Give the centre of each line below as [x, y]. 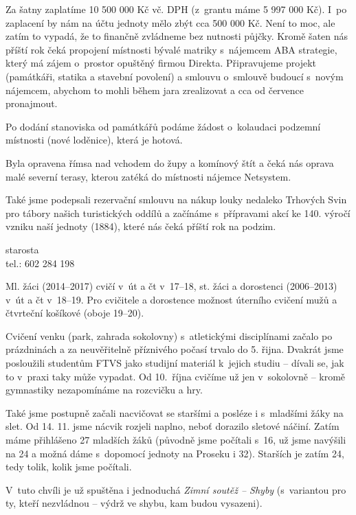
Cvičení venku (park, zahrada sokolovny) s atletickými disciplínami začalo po [169, 335]
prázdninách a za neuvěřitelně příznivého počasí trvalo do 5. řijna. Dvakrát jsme [175, 349]
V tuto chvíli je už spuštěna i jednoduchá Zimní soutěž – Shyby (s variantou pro [176, 489]
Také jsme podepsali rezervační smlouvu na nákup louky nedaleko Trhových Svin [176, 199]
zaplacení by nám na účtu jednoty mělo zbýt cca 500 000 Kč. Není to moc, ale [170, 22]
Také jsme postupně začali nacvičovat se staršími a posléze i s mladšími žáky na [175, 412]
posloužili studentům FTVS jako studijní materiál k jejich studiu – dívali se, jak [175, 363]
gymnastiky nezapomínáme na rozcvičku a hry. [104, 390]
